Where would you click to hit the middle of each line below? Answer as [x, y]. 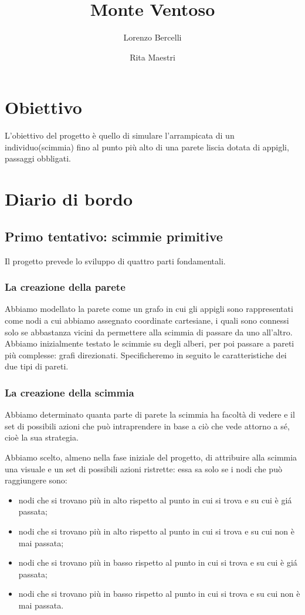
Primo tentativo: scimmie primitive [114, 236]
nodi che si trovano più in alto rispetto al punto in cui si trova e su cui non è [156, 531]
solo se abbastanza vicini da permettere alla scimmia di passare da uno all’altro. [149, 332]
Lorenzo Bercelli [152, 37]
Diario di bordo [69, 199]
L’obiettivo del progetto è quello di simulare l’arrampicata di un [120, 135]
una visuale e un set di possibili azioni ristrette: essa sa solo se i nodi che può [143, 468]
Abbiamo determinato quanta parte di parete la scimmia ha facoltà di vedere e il [150, 414]
